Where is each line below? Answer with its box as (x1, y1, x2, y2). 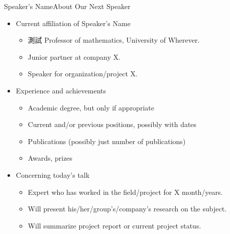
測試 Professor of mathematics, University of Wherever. (28, 35, 200, 45)
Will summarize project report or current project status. (28, 220, 201, 230)
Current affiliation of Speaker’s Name (16, 18, 131, 28)
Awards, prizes (28, 153, 73, 163)
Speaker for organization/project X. (28, 68, 138, 79)
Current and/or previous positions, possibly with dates (28, 119, 197, 130)
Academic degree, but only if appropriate (28, 102, 154, 112)
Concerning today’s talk (16, 169, 90, 180)
